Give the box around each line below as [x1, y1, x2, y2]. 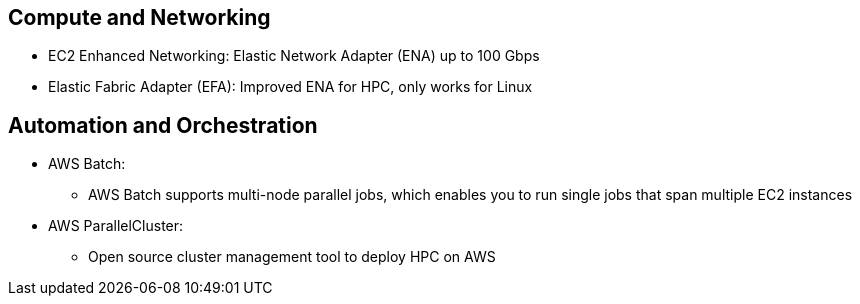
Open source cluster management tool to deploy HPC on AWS [88, 248, 496, 266]
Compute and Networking [8, 5, 271, 30]
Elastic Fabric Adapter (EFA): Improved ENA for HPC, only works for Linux [48, 78, 533, 96]
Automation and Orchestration [8, 112, 318, 138]
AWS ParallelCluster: [48, 217, 184, 235]
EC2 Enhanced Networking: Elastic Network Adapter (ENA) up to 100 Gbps [48, 47, 540, 65]
